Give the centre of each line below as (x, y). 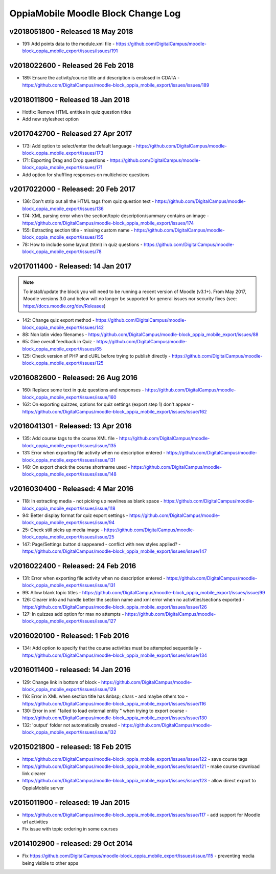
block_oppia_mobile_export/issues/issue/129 (69, 689)
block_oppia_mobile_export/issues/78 (62, 252)
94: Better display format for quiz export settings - (75, 515)
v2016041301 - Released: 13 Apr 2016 (71, 426)
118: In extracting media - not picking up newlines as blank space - (93, 501)
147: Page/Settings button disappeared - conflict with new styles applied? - (101, 544)
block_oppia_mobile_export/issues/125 (63, 363)
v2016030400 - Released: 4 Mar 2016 (72, 489)
